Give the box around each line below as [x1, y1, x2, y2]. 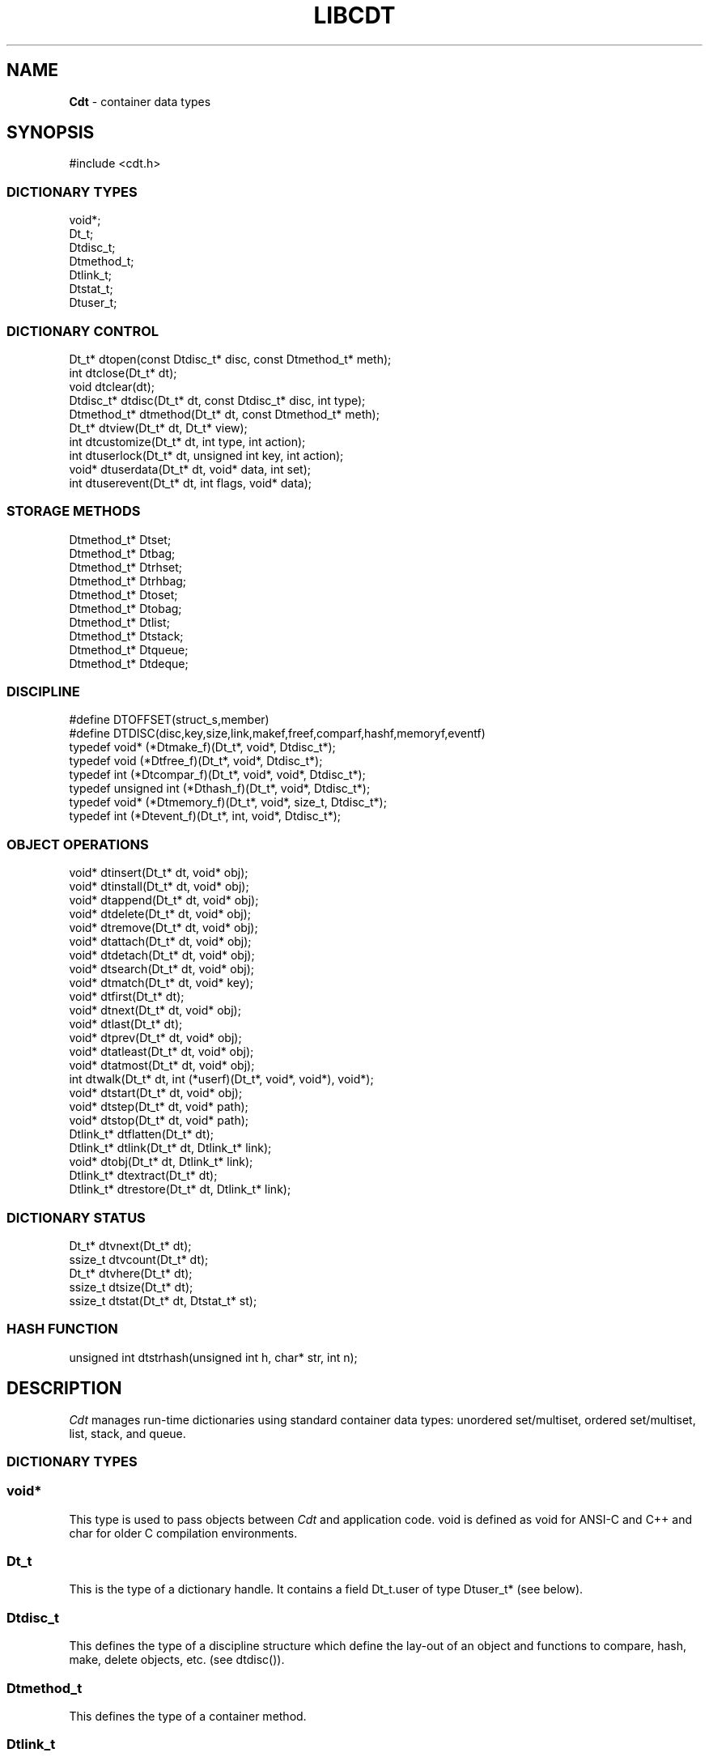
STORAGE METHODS [6, 503, 141, 520]
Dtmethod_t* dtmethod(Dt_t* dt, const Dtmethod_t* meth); [69, 406, 380, 421]
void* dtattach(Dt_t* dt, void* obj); [69, 934, 252, 949]
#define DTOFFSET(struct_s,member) [69, 713, 270, 727]
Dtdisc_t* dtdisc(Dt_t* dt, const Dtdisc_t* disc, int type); [69, 393, 366, 407]
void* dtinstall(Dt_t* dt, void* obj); [69, 879, 249, 894]
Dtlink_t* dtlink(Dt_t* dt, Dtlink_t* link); [69, 1141, 272, 1155]
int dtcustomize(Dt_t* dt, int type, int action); [69, 434, 306, 449]
